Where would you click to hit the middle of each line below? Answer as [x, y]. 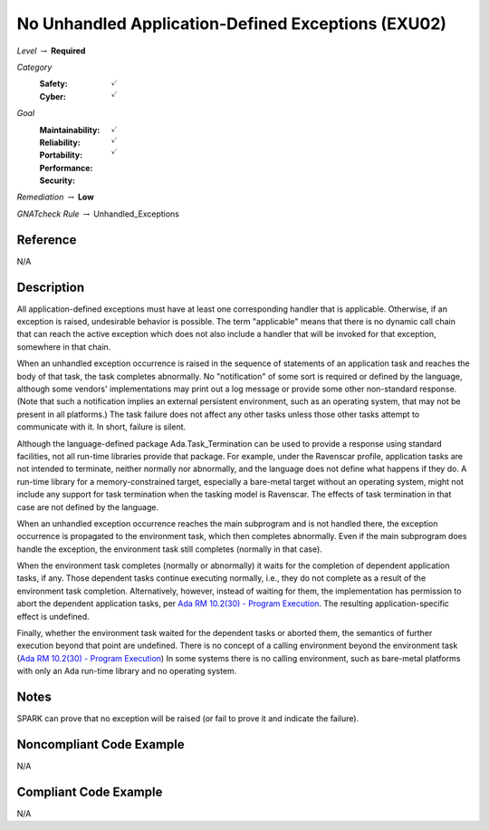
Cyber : [53, 96]
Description [51, 287]
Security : [58, 180]
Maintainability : [70, 130]
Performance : [66, 168]
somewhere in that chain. [64, 347]
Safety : [53, 84]
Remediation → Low [55, 197]
